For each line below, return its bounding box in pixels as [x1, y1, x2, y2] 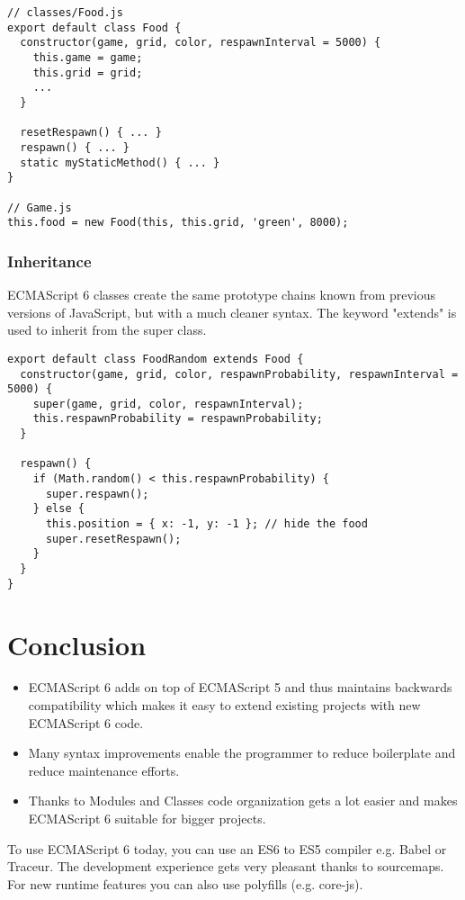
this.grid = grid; [32, 66, 143, 79]
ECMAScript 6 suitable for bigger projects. [28, 809, 266, 828]
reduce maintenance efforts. [28, 760, 180, 779]
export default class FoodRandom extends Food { [7, 352, 304, 365]
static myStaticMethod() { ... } [20, 156, 220, 169]
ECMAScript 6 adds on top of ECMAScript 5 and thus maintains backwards [28, 678, 452, 697]
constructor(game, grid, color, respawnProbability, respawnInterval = [20, 367, 459, 381]
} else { [32, 502, 85, 516]
